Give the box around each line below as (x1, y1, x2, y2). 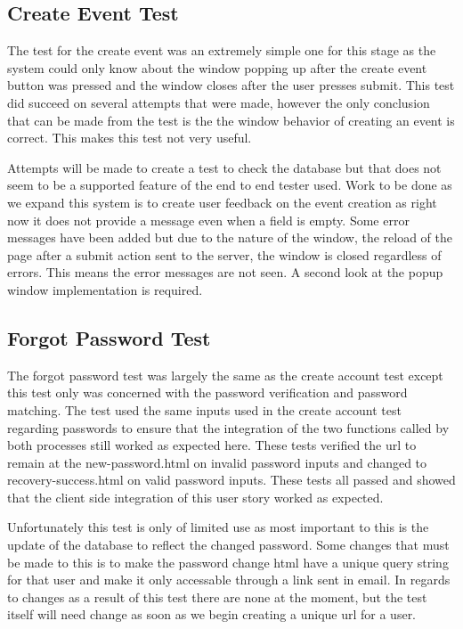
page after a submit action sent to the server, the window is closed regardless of (7, 245, 442, 264)
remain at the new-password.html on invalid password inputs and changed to (7, 453, 427, 471)
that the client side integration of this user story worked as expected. (7, 487, 384, 506)
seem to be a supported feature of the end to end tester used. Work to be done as (7, 176, 452, 194)
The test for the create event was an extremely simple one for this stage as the (7, 41, 436, 60)
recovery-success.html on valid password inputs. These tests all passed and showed (7, 470, 456, 489)
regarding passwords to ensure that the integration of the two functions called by (7, 418, 450, 437)
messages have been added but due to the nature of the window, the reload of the (7, 228, 453, 247)
